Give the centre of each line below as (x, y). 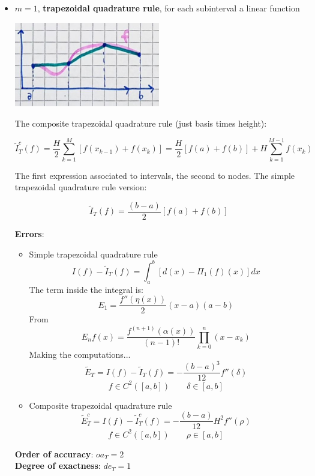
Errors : (29, 234)
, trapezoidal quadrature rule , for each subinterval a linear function (169, 8)
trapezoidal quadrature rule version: (81, 187)
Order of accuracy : (54, 453)
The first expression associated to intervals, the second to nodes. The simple (155, 175)
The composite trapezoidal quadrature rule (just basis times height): (141, 123)
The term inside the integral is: (86, 289)
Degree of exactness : (58, 465)
